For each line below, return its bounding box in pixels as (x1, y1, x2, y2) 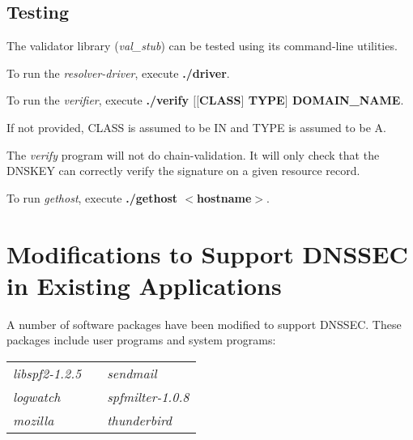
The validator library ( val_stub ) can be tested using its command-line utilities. (6, 37, 398, 54)
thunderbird (107, 410, 172, 429)
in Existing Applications (6, 268, 282, 301)
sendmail (107, 363, 157, 382)
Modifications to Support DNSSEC (6, 237, 408, 270)
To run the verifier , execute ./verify (6, 92, 189, 109)
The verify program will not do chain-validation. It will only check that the (6, 146, 380, 163)
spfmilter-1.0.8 (107, 387, 189, 406)
